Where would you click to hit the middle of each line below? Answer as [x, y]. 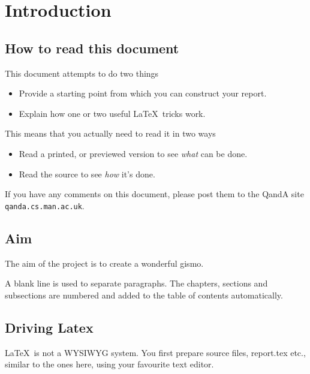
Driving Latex [49, 327]
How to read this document [92, 48]
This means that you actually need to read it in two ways [110, 133]
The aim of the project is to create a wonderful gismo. [104, 263]
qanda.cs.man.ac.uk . [45, 205]
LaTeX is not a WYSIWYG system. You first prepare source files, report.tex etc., [155, 352]
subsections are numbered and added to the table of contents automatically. [144, 295]
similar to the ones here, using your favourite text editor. [109, 364]
